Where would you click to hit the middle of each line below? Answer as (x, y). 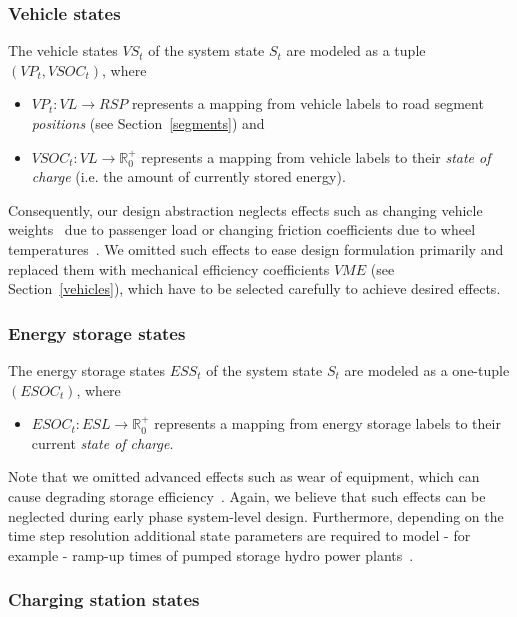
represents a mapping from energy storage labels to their (327, 423)
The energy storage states (86, 369)
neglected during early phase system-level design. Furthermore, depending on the (256, 515)
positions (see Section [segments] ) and (148, 123)
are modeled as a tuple (356, 50)
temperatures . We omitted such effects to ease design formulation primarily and (256, 248)
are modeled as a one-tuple (427, 369)
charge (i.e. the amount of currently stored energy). (188, 176)
